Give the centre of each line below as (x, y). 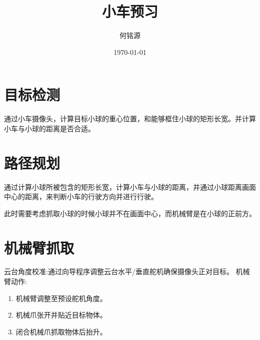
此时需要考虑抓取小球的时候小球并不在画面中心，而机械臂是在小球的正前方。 (130, 213)
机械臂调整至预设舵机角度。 (61, 298)
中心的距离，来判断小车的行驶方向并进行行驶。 (81, 196)
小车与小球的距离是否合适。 (49, 128)
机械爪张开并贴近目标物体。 (61, 315)
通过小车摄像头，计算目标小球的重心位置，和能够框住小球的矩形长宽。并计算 (130, 119)
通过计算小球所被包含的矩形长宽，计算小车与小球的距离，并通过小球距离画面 (130, 186)
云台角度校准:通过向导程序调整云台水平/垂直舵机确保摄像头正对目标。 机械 (127, 271)
